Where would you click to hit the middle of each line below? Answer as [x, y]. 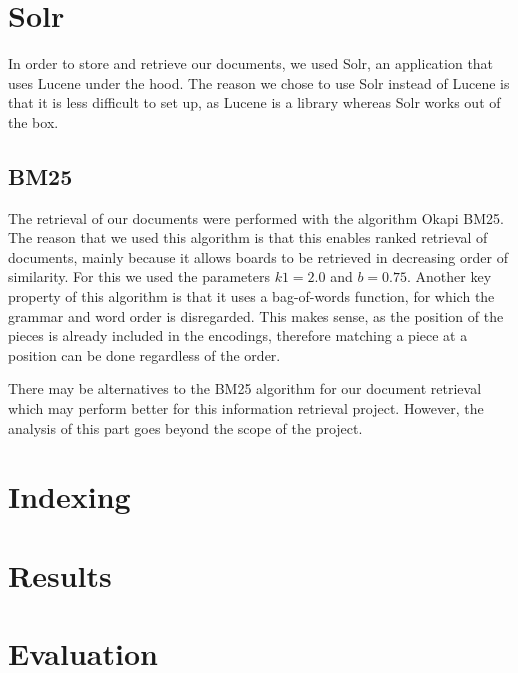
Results [60, 574]
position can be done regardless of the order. [144, 354]
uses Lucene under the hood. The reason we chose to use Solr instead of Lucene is [259, 82]
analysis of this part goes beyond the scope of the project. [185, 427]
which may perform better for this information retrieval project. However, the [246, 408]
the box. [33, 121]
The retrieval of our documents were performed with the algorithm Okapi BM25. [256, 217]
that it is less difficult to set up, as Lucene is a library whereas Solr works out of [254, 102]
